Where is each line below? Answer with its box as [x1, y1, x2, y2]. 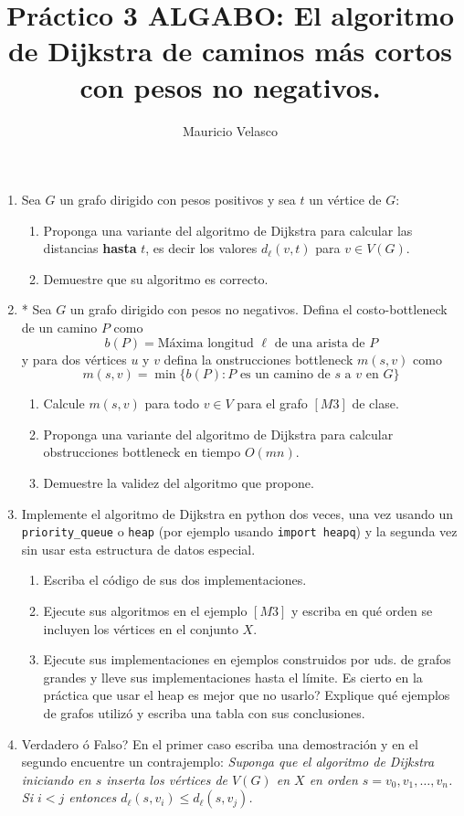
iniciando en [21, 769, 91, 789]
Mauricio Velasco [183, 121, 278, 140]
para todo [144, 394, 199, 413]
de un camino [21, 318, 98, 337]
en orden [309, 769, 358, 789]
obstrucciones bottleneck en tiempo [43, 442, 241, 461]
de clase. [352, 394, 399, 413]
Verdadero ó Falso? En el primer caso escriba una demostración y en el [21, 734, 418, 753]
